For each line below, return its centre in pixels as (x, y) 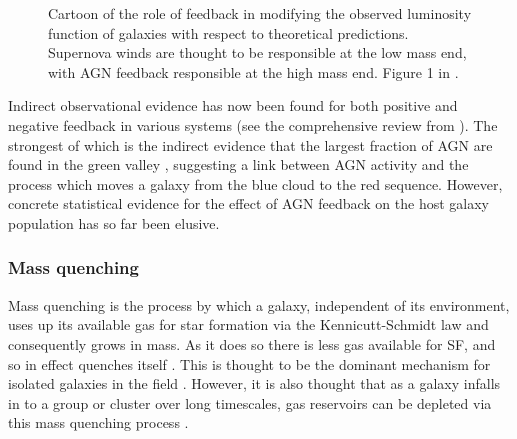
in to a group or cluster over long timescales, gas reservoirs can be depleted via (250, 402)
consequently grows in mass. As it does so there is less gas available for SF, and (252, 343)
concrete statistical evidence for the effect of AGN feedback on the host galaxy (249, 203)
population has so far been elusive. (114, 222)
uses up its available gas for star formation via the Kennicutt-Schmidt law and (248, 324)
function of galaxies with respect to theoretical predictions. (228, 32)
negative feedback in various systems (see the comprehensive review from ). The (253, 124)
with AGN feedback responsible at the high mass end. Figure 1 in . (253, 71)
